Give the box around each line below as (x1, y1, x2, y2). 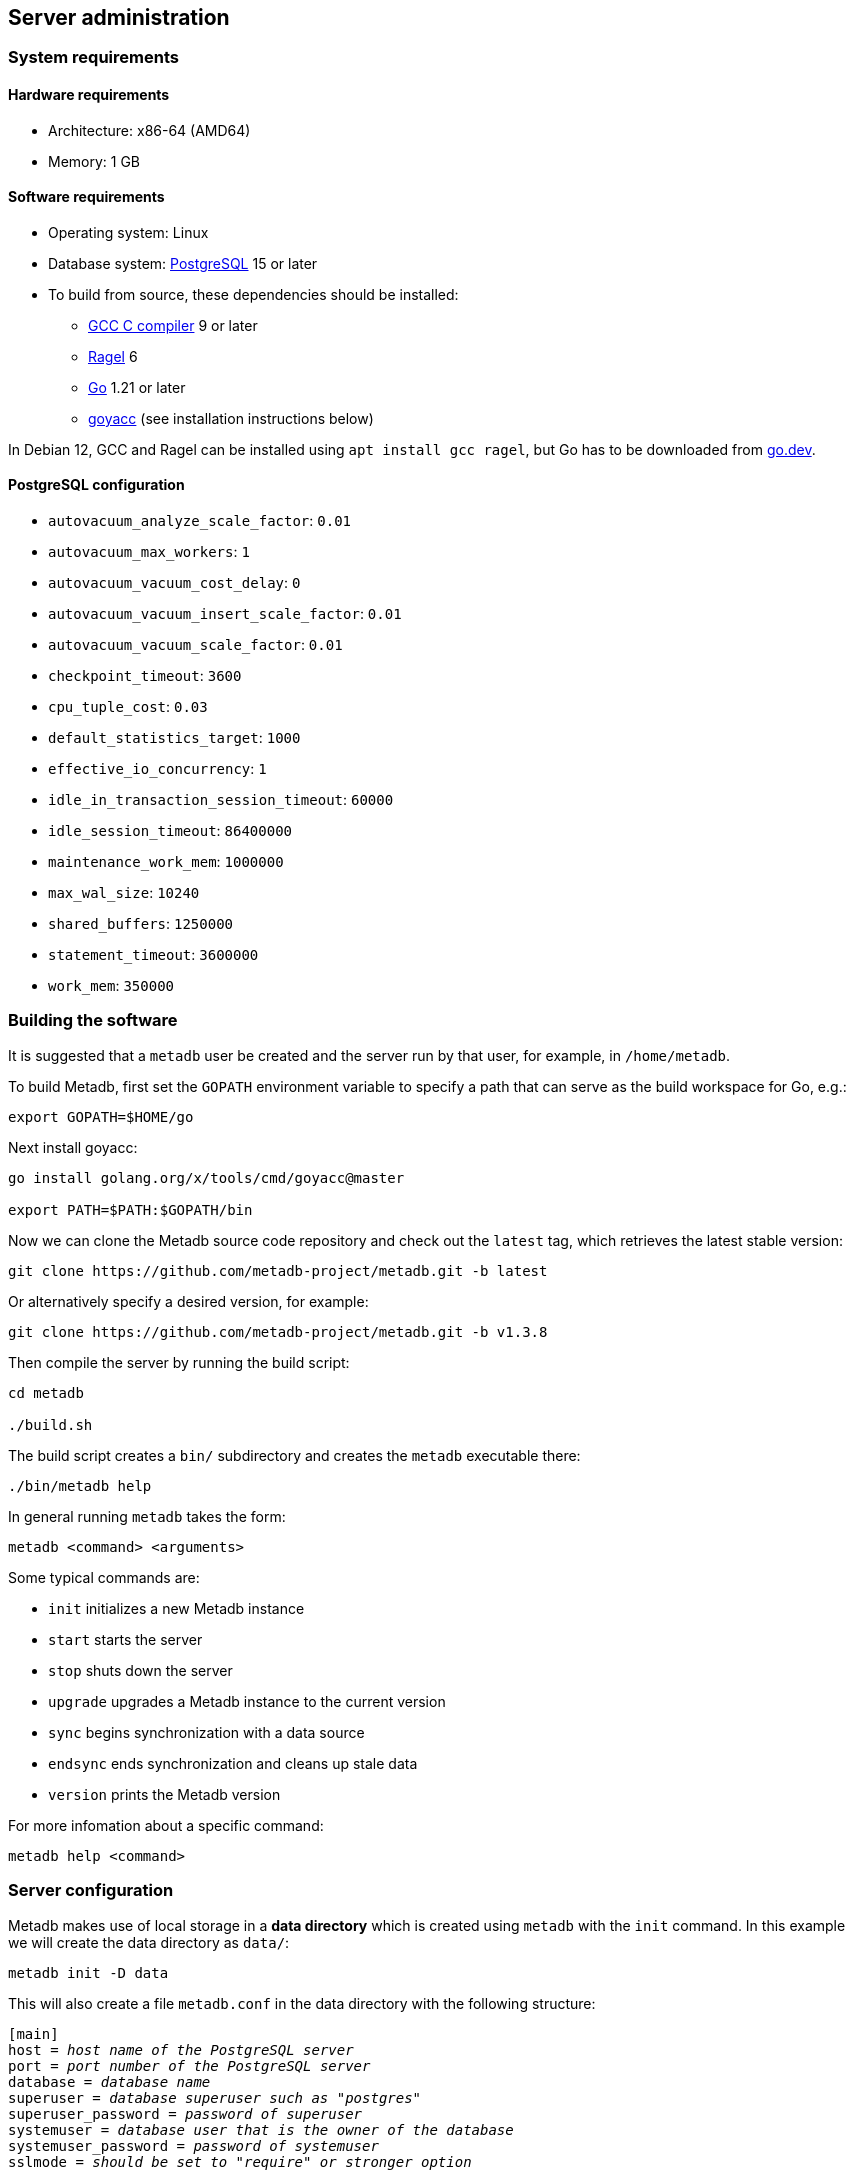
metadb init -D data (8, 1964, 169, 1981)
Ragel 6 (88, 347, 138, 365)
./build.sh (8, 1416, 93, 1433)
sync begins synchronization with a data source (48, 1723, 365, 1741)
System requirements (8, 47, 179, 68)
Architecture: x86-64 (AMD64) (48, 121, 251, 139)
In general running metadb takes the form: (8, 1507, 286, 1525)
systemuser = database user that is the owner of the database (8, 2121, 514, 2138)
